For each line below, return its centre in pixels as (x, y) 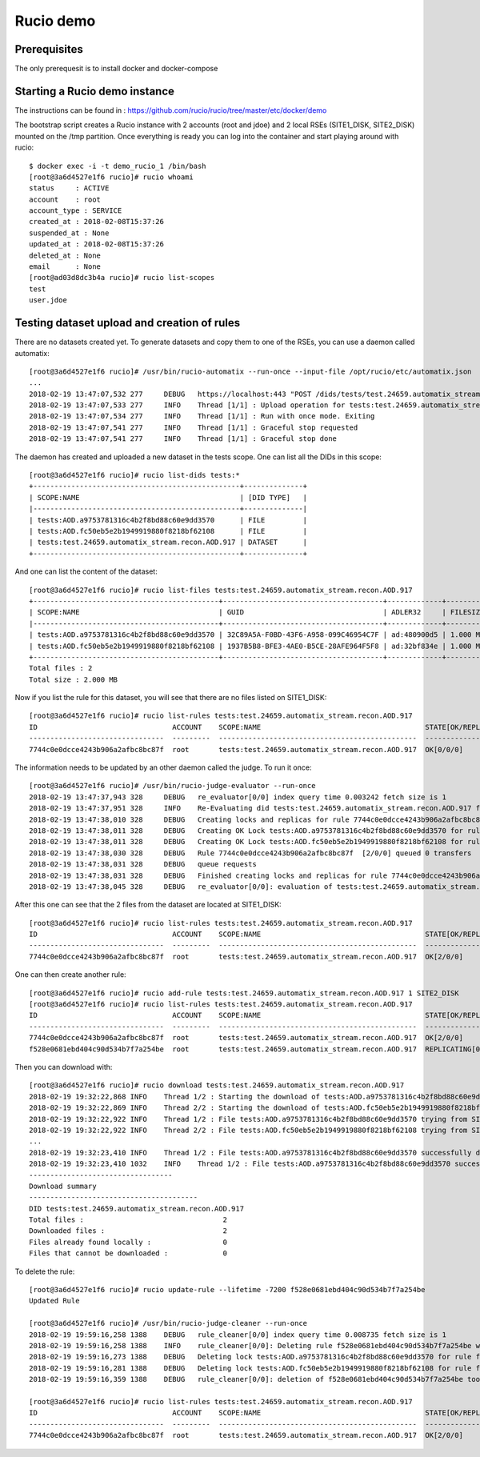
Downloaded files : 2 (128, 1231)
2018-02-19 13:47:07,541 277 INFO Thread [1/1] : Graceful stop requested (194, 427)
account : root (65, 199)
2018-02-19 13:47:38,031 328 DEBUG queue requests (143, 865)
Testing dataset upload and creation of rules (128, 323)
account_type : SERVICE (76, 211)
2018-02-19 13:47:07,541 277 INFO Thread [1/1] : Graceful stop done (183, 439)
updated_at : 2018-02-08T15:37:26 (96, 244)
